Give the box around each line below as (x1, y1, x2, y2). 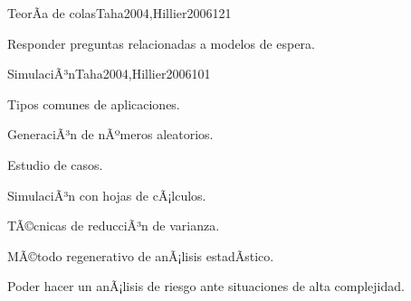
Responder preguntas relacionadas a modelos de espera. (7, 33, 315, 52)
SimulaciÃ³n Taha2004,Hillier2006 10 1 (7, 64, 211, 83)
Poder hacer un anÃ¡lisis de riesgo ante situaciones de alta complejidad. (7, 277, 405, 296)
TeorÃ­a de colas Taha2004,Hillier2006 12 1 (7, 4, 232, 22)
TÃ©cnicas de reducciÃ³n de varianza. (7, 216, 220, 235)
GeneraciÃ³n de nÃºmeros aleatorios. (7, 125, 214, 144)
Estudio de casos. (7, 155, 103, 174)
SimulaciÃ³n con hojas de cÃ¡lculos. (7, 185, 206, 204)
